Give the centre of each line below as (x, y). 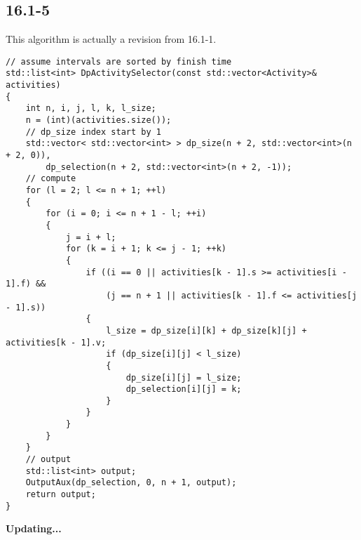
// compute (51, 179)
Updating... (34, 528)
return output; (61, 495)
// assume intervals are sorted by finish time (119, 61)
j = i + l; (91, 237)
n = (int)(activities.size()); (98, 120)
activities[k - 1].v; (56, 342)
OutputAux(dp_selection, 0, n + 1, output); (131, 483)
